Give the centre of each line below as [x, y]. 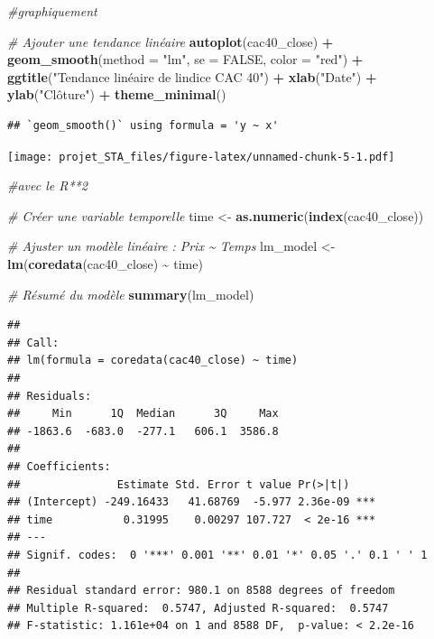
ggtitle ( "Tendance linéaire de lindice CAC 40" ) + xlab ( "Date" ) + [192, 76]
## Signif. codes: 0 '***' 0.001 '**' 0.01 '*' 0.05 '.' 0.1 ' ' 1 [217, 555]
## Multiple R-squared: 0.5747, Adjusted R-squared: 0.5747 [198, 608]
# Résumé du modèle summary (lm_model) [131, 294]
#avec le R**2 [47, 185]
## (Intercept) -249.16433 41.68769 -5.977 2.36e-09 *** [192, 502]
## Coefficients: [59, 466]
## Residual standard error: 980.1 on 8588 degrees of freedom [201, 591]
